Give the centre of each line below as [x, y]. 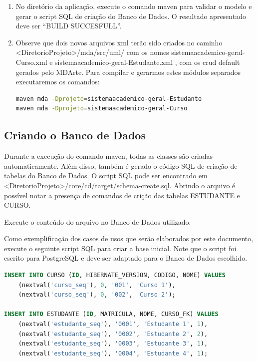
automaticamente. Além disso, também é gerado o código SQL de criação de [121, 166]
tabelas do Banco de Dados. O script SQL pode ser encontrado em [106, 176]
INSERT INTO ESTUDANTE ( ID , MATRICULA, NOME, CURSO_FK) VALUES [111, 314]
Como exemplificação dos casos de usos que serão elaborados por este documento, [129, 238]
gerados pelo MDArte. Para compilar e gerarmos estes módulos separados [128, 72]
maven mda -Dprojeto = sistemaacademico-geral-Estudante [109, 99]
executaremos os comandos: [58, 82]
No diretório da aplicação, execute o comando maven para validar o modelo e [134, 6]
